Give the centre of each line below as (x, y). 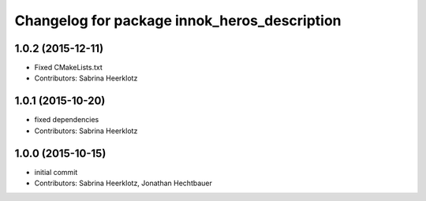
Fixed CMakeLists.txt (68, 68)
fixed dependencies (67, 120)
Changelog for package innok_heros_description (178, 20)
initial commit (56, 172)
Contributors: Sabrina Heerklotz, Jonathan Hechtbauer (123, 183)
